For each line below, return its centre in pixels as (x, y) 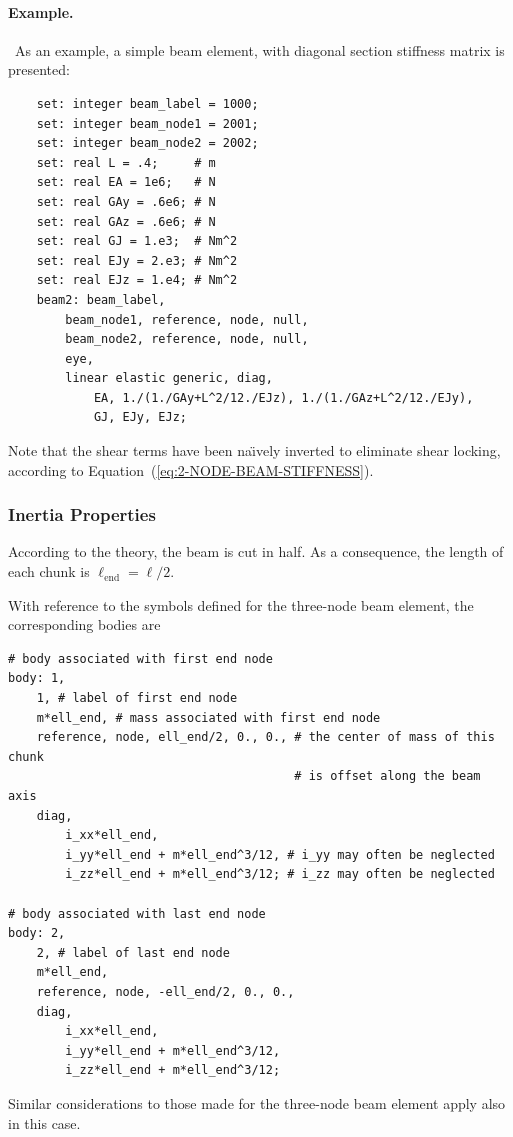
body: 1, (37, 678)
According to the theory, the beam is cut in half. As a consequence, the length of (256, 551)
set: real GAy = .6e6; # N (126, 201)
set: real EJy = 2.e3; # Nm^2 (137, 260)
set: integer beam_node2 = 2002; (147, 143)
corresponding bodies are (84, 624)
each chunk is (49, 571)
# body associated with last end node (137, 913)
